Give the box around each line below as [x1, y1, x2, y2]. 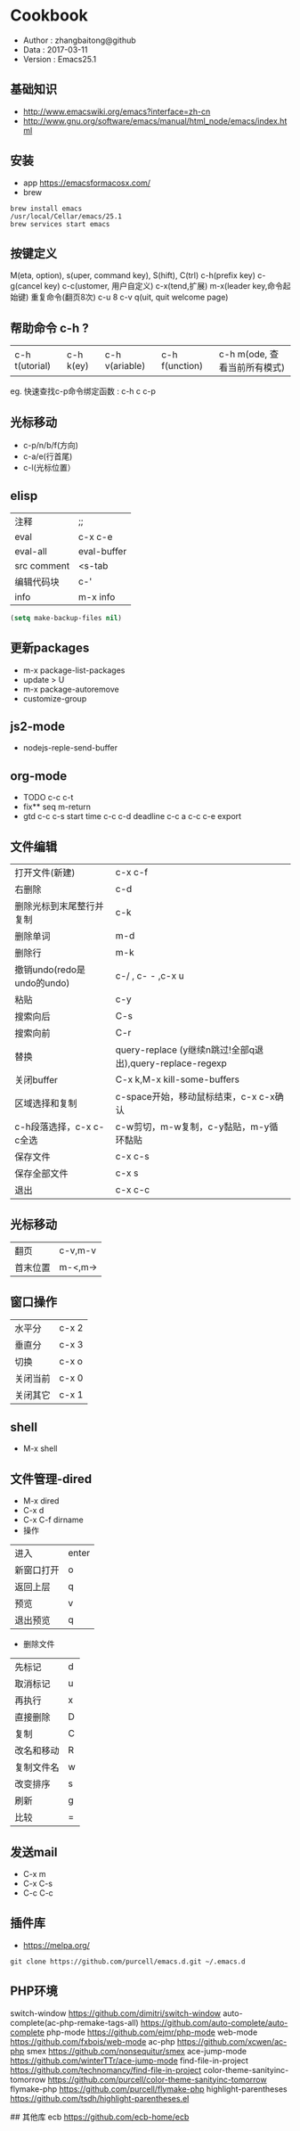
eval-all [14, 545, 47, 557]
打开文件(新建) [14, 866, 76, 879]
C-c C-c [22, 1888, 54, 1898]
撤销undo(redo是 [14, 963, 86, 976]
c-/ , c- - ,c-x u [115, 969, 185, 981]
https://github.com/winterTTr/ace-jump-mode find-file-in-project [10, 2055, 248, 2066]
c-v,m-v [59, 1244, 97, 1257]
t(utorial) [14, 360, 52, 373]
